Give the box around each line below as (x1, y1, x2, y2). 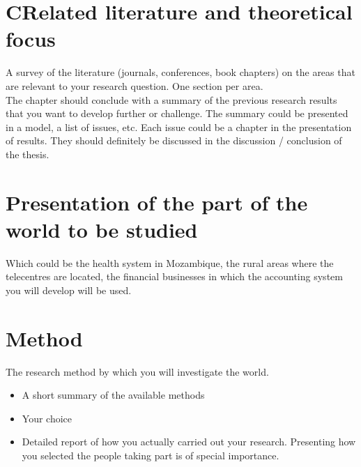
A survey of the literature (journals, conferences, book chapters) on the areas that (6, 65, 355, 79)
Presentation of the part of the (6, 187, 308, 216)
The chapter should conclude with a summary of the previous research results (6, 92, 337, 107)
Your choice (22, 411, 72, 425)
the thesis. (6, 146, 49, 161)
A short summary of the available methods (22, 388, 205, 402)
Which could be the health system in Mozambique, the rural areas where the (6, 255, 334, 270)
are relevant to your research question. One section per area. (6, 78, 263, 93)
